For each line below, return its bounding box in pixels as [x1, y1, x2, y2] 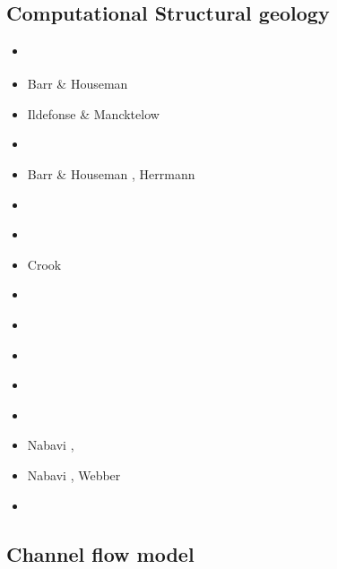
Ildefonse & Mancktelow [27, 104, 160, 123]
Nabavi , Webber [27, 465, 121, 484]
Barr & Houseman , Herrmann [27, 165, 195, 183]
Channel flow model [6, 539, 194, 567]
